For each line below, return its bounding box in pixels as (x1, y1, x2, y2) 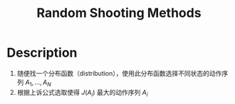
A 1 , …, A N (25, 78, 51, 88)
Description (6, 45, 78, 61)
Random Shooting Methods (36, 5, 202, 21)
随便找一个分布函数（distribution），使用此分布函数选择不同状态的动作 (16, 69, 222, 77)
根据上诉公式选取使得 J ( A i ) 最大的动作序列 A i (16, 88, 148, 98)
